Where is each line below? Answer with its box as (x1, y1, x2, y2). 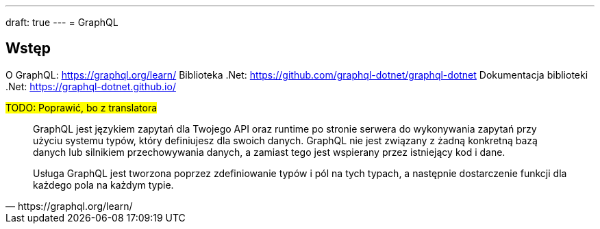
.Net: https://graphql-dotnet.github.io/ (5, 80, 176, 92)
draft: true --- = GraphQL (5, 16, 118, 28)
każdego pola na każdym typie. (33, 178, 174, 191)
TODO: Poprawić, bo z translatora (5, 101, 158, 113)
